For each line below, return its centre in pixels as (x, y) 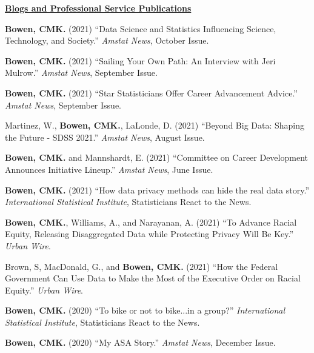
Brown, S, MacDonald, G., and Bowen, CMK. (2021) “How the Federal (142, 266)
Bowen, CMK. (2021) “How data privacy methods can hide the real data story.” (157, 190)
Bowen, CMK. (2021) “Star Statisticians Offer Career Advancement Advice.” (151, 92)
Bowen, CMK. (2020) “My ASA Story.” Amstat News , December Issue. (140, 342)
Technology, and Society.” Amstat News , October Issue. (107, 40)
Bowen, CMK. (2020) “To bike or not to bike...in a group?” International (145, 310)
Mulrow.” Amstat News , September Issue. (81, 72)
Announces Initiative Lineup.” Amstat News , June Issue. (109, 169)
